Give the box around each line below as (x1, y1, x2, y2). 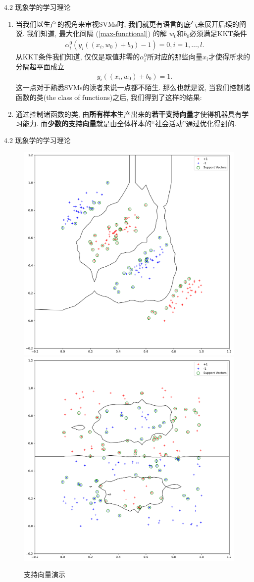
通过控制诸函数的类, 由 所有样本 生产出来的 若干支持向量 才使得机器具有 (15, 108, 242, 119)
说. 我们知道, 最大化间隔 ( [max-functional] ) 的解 (15, 28, 167, 39)
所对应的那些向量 (147, 51, 203, 61)
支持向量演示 (24, 569, 65, 580)
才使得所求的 (208, 51, 251, 61)
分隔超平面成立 (15, 61, 64, 71)
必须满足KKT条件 (189, 28, 247, 39)
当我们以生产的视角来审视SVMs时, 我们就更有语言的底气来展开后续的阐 (15, 18, 246, 29)
